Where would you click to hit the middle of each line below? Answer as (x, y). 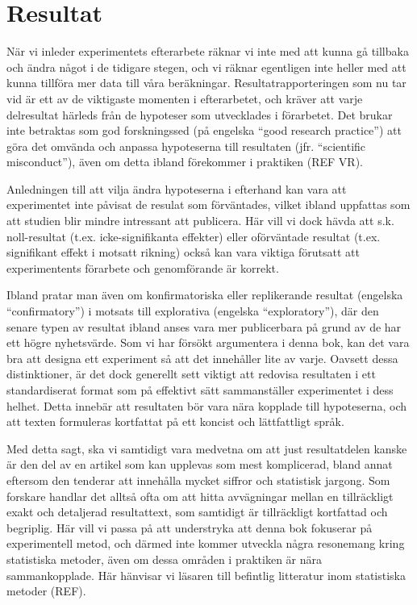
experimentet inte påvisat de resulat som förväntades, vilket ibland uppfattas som (208, 204)
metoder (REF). (46, 591)
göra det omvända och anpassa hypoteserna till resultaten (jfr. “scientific (186, 146)
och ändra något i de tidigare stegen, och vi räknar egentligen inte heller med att (206, 67)
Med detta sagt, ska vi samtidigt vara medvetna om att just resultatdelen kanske (207, 448)
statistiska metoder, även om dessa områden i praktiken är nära (165, 559)
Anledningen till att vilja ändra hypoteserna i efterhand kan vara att (177, 188)
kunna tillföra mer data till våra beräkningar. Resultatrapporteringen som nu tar (206, 83)
